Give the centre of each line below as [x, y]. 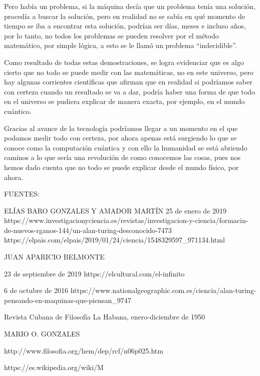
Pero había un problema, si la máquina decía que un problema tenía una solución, [130, 6]
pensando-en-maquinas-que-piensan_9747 [68, 300]
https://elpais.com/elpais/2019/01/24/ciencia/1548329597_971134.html [114, 240]
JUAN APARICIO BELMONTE [54, 257]
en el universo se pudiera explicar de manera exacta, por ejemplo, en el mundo [124, 101]
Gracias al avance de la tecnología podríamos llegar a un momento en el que [121, 128]
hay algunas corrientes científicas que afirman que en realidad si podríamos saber [128, 82]
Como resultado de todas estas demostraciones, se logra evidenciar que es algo [124, 62]
